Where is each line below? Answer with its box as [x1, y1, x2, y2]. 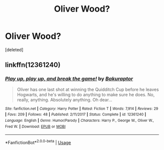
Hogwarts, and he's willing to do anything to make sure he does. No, [17, 91, 155, 98]
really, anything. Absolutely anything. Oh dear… [17, 97, 112, 102]
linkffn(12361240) [5, 61, 61, 69]
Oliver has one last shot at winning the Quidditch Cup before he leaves [17, 86, 159, 92]
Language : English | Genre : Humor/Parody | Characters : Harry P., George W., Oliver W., [5, 118, 154, 123]
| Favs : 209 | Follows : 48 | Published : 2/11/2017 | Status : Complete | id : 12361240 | [5, 112, 146, 117]
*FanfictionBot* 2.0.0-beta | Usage [5, 139, 71, 145]
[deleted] [5, 47, 23, 52]
